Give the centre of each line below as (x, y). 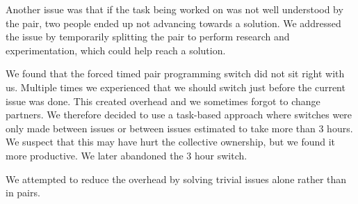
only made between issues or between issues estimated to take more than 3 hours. (179, 128)
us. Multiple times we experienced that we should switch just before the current (176, 87)
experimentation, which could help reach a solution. (116, 50)
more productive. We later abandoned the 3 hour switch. (127, 155)
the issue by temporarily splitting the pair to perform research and (148, 37)
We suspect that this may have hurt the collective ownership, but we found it (171, 142)
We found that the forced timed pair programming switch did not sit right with (175, 73)
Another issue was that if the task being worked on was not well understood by (174, 9)
